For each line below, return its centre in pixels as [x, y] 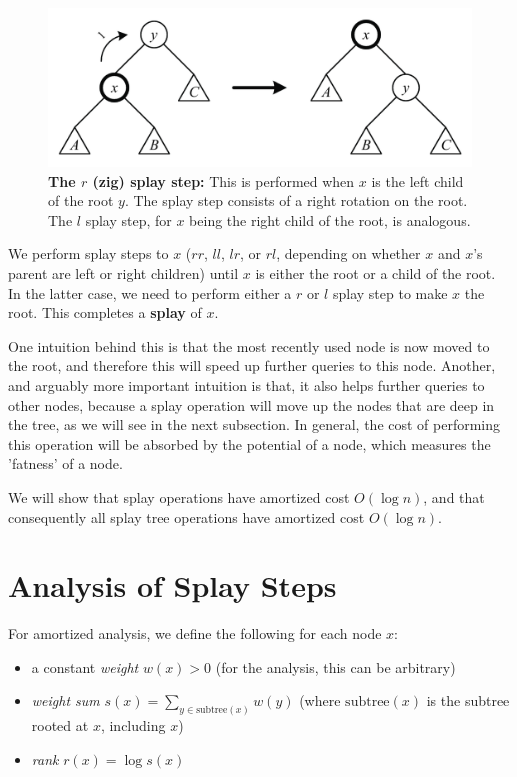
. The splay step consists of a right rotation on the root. [296, 200]
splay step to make [390, 292]
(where [320, 700]
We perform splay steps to [88, 253]
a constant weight [85, 666]
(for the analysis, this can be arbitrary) [335, 666]
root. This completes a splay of [105, 312]
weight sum [65, 700]
